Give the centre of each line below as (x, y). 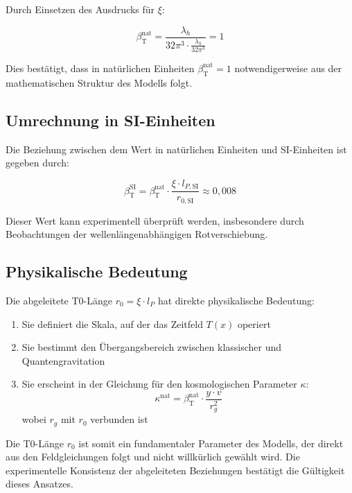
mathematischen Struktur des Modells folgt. (99, 82)
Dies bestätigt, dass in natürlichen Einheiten (100, 68)
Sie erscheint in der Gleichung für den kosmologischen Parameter (159, 384)
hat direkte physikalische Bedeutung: (236, 301)
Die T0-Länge (35, 443)
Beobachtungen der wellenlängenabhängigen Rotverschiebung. (137, 234)
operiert (254, 323)
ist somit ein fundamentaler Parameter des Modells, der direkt (211, 443)
